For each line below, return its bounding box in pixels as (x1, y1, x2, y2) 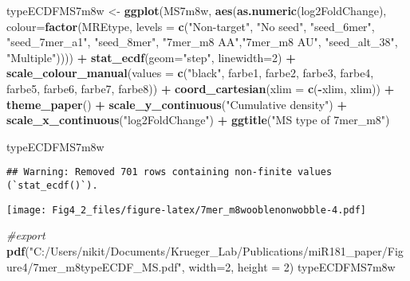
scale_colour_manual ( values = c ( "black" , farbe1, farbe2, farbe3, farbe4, (6, 64, 374, 81)
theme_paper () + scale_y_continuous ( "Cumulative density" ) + (6, 96, 347, 112)
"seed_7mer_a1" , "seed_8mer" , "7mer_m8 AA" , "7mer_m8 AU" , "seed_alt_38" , (6, 33, 398, 50)
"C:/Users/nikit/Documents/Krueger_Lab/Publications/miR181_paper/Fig (29, 242, 404, 259)
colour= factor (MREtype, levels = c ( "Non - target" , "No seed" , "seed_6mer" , (6, 18, 375, 34)
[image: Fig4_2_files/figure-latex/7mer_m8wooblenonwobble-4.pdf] (6, 204, 367, 216)
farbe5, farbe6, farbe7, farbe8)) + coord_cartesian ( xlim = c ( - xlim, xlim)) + (6, 80, 395, 96)
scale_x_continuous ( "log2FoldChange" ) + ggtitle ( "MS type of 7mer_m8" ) (6, 111, 390, 128)
